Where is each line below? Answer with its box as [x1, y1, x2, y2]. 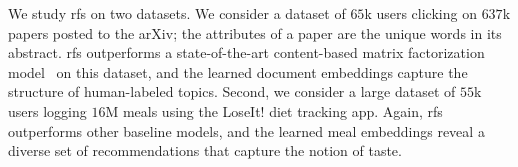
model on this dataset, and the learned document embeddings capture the [8, 61, 468, 82]
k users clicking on [364, 3, 477, 23]
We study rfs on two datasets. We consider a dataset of [8, 3, 346, 23]
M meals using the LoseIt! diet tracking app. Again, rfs [105, 100, 443, 121]
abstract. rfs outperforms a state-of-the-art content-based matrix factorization [8, 42, 485, 63]
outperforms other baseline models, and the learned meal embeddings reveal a [8, 120, 485, 141]
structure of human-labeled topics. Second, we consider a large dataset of [8, 81, 456, 102]
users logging [8, 100, 87, 121]
